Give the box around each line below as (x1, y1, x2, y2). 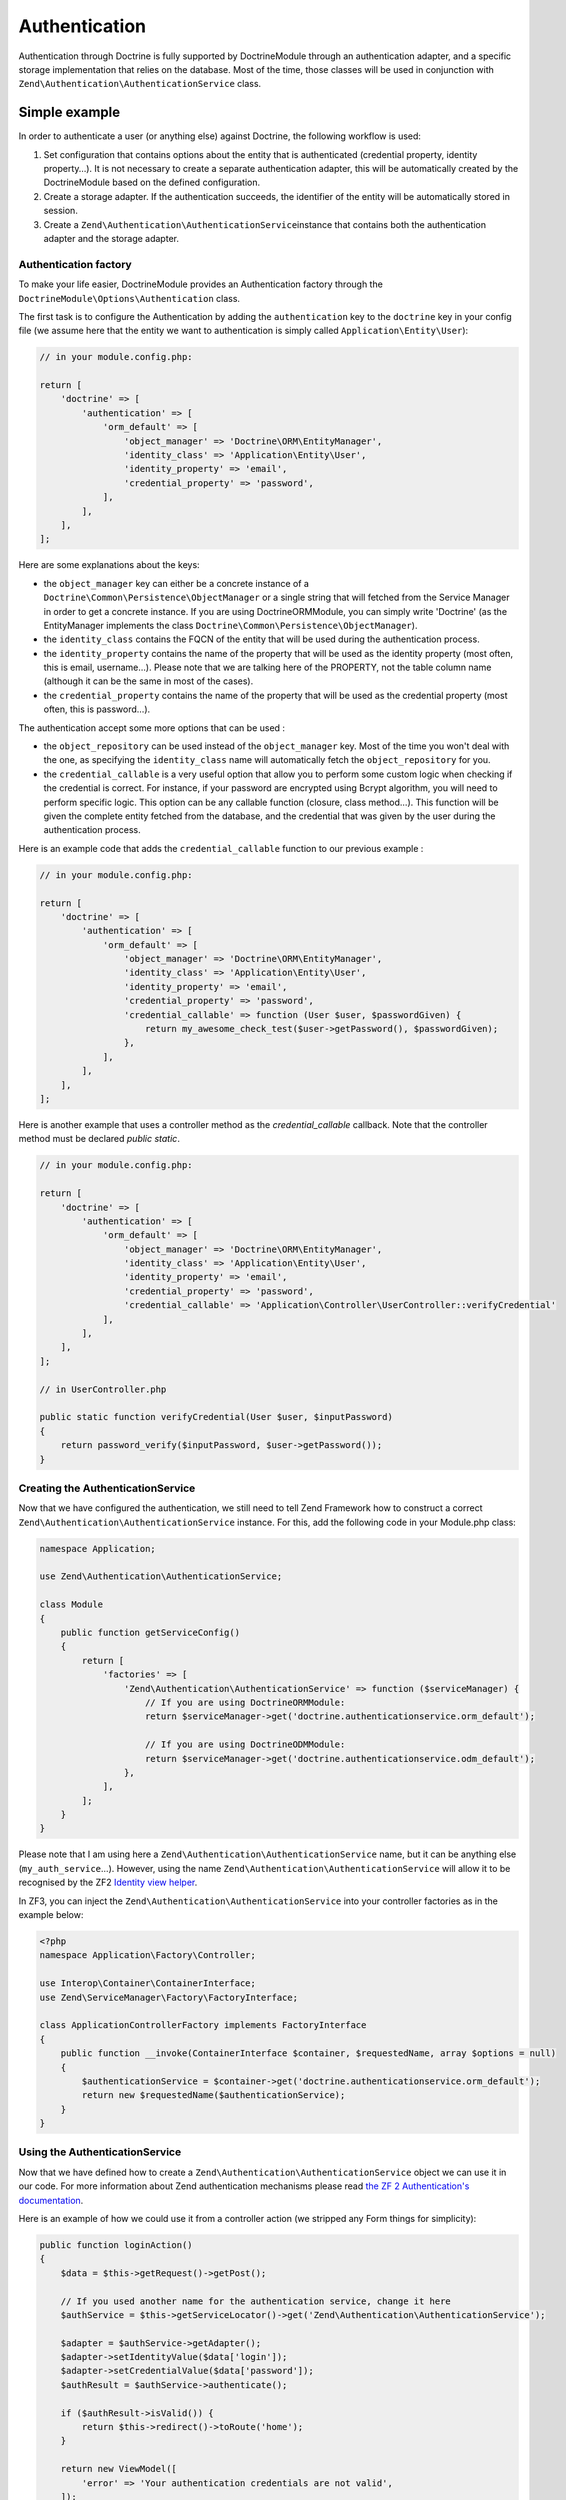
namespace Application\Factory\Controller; (39, 1950, 257, 1961)
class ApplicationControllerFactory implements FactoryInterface (39, 2020, 367, 2031)
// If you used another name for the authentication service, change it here (60, 2295, 452, 2307)
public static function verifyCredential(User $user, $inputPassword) (39, 1411, 394, 1423)
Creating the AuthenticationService (18, 1481, 196, 1495)
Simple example (18, 104, 121, 121)
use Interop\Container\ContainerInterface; (39, 1978, 257, 1989)
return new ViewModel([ (60, 2463, 177, 2475)
